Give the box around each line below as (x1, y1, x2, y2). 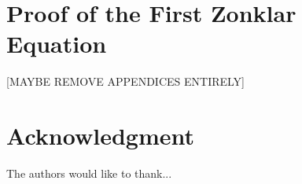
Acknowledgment (6, 120, 194, 152)
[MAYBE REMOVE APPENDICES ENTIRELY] (6, 73, 245, 90)
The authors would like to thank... (6, 165, 172, 182)
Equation (6, 28, 107, 60)
